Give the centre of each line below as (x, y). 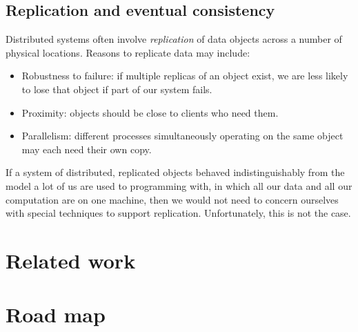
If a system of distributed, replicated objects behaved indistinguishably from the (175, 172)
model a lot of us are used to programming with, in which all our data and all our (179, 185)
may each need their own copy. (87, 149)
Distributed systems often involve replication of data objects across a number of (174, 39)
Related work (71, 260)
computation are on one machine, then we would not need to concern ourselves (172, 199)
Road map (56, 314)
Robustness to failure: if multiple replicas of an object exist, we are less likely (185, 76)
